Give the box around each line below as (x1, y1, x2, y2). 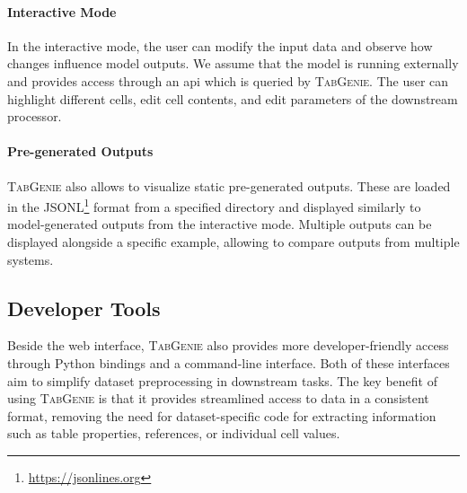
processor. (7, 107, 62, 126)
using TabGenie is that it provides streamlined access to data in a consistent (7, 389, 429, 408)
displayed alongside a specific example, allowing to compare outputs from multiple (7, 233, 460, 251)
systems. (7, 250, 54, 269)
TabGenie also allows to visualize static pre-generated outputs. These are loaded (7, 176, 451, 195)
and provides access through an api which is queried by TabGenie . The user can (7, 71, 449, 90)
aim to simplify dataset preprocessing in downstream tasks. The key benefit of (7, 371, 437, 390)
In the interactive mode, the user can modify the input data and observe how (7, 36, 433, 55)
